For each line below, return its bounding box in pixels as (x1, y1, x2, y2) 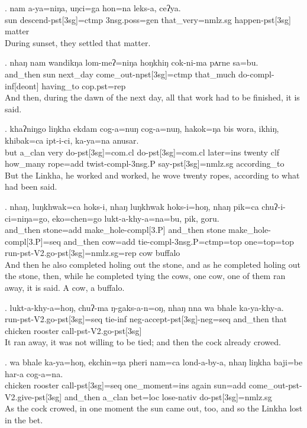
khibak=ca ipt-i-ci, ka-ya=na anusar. (5, 134, 139, 146)
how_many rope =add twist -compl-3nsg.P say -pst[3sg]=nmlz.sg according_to (5, 157, 285, 170)
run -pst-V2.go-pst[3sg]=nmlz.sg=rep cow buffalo (5, 247, 180, 259)
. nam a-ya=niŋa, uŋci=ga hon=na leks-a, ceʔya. (5, 2, 181, 14)
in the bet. (5, 414, 43, 426)
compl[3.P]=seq (5, 235, 61, 247)
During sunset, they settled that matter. (5, 36, 151, 48)
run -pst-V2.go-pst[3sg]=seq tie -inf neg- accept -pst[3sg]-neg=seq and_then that (5, 313, 287, 325)
